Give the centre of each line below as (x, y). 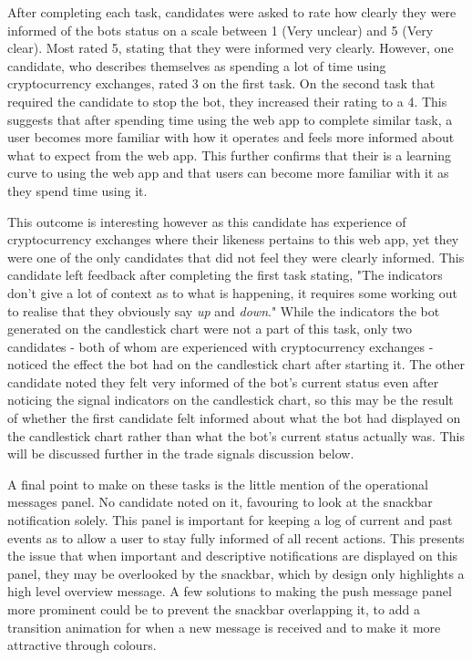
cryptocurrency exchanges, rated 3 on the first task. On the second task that (221, 83)
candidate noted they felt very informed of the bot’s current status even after (223, 382)
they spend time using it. (77, 190)
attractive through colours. (82, 645)
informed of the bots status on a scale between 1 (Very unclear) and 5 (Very (221, 30)
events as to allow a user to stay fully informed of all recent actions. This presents (236, 537)
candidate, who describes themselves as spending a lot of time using (197, 65)
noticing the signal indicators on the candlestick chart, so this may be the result (231, 400)
